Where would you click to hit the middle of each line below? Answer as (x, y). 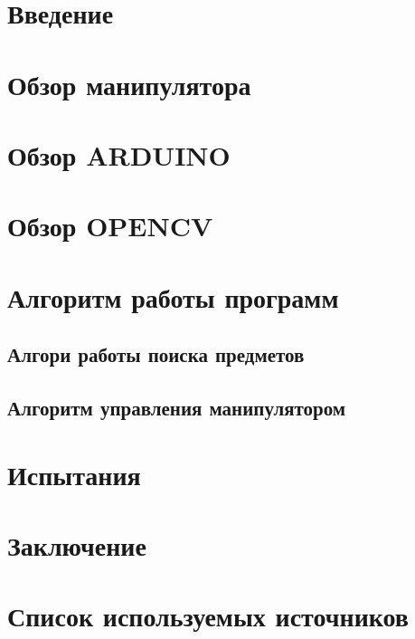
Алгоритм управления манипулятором (177, 408)
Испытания (74, 474)
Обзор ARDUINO (119, 154)
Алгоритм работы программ (173, 296)
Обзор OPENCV (110, 226)
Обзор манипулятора (129, 84)
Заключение (77, 545)
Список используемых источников (208, 616)
